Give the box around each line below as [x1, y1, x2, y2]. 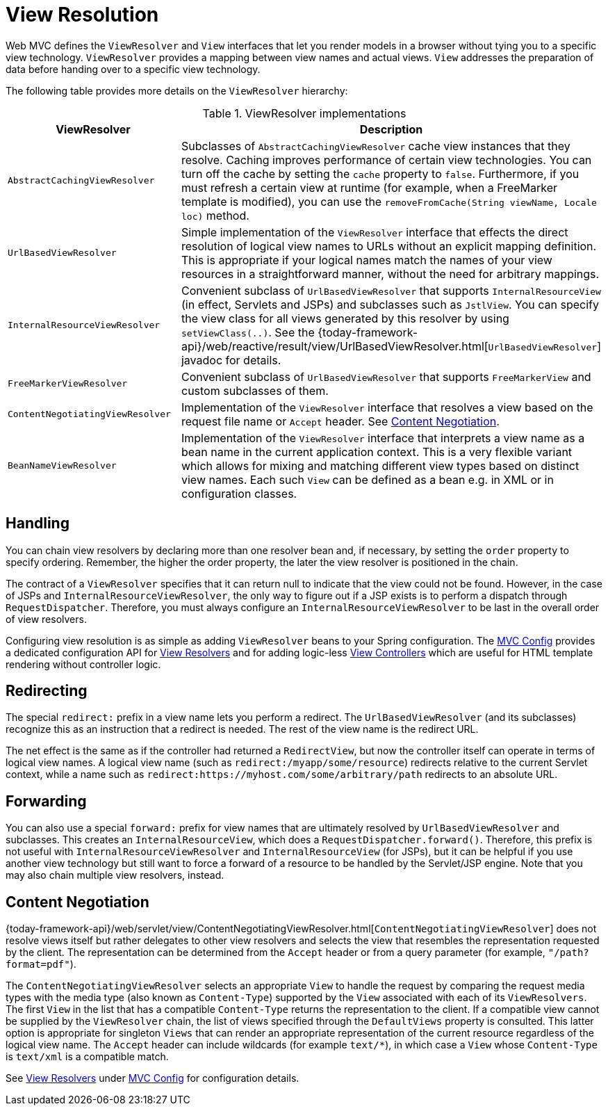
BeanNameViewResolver [8, 460, 117, 471]
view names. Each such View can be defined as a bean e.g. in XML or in [181, 472, 554, 487]
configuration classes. [181, 486, 297, 501]
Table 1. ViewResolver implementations [202, 106, 406, 120]
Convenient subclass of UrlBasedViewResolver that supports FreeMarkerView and [181, 369, 591, 384]
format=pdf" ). [6, 958, 76, 971]
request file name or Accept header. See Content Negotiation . [181, 414, 500, 428]
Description [359, 122, 423, 136]
